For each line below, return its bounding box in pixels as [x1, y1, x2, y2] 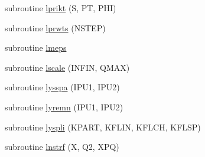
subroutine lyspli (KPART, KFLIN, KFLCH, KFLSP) [5, 120, 201, 133]
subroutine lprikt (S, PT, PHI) [5, 2, 116, 14]
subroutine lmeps [5, 41, 67, 54]
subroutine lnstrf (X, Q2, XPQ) [5, 140, 119, 153]
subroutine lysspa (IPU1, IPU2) [5, 81, 120, 93]
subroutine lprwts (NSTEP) [5, 21, 106, 34]
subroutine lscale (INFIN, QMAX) [5, 61, 130, 73]
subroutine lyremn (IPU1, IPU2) [5, 100, 123, 113]
